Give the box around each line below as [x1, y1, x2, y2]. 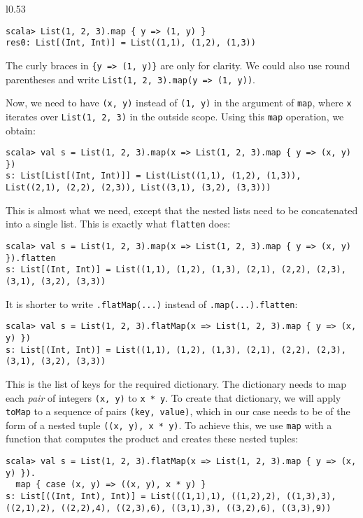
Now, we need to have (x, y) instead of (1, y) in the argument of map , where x [6, 95, 352, 110]
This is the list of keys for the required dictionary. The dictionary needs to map [6, 376, 347, 391]
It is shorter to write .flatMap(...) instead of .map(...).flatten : [6, 296, 298, 311]
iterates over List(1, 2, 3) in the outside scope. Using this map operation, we [6, 108, 344, 123]
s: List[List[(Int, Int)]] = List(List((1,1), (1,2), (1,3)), [6, 171, 301, 181]
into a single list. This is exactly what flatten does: [6, 216, 231, 231]
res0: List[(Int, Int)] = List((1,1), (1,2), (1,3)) [6, 38, 256, 48]
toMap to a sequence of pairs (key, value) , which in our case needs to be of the [6, 404, 350, 419]
